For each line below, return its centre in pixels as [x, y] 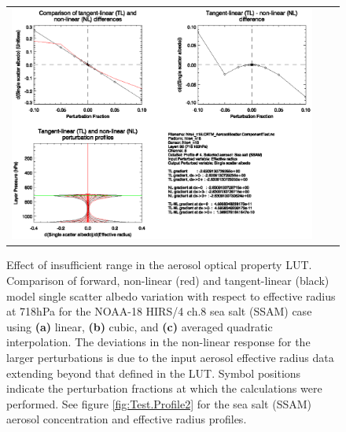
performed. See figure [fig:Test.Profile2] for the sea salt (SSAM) [159, 403]
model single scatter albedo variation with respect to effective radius [171, 295]
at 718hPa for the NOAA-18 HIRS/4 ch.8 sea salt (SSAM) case [159, 311]
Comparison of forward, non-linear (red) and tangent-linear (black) [168, 281]
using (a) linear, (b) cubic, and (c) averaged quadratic [140, 326]
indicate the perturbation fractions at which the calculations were [164, 388]
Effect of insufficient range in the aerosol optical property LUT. [159, 265]
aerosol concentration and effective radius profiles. [127, 419]
